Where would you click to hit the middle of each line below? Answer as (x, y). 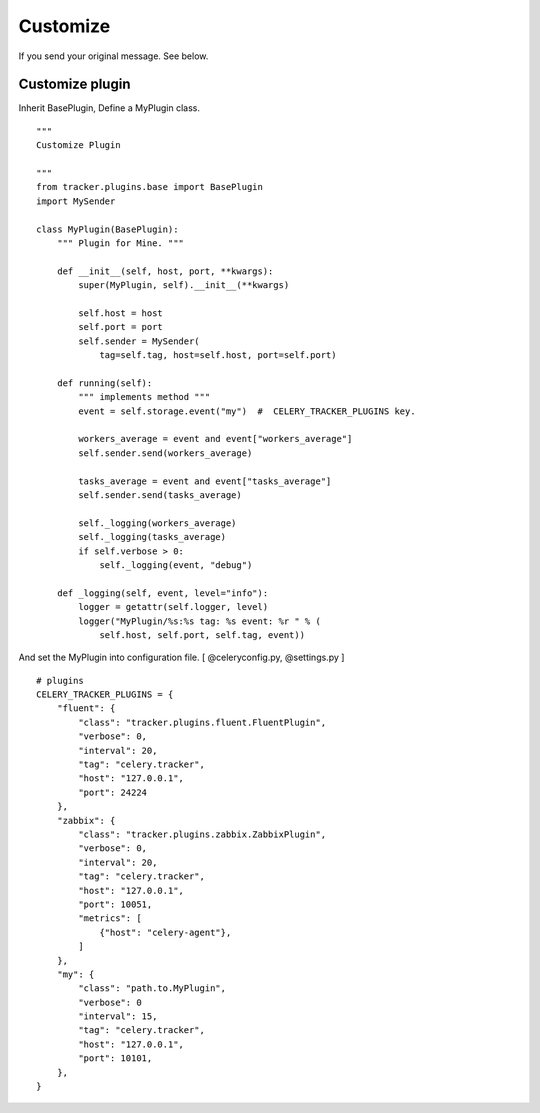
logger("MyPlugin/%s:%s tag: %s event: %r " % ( (200, 621)
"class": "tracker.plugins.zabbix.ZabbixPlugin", (202, 834)
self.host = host (121, 313)
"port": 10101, (115, 1058)
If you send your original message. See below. (113, 56)
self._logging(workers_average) (157, 523)
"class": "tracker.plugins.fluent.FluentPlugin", (202, 722)
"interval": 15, (118, 1016)
